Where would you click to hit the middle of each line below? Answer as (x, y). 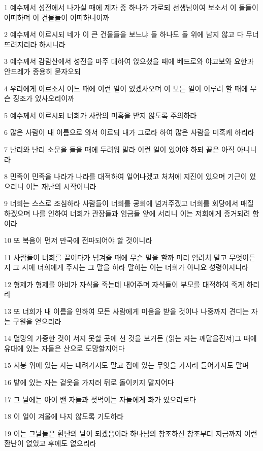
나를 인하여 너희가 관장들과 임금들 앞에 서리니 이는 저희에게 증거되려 (141, 213)
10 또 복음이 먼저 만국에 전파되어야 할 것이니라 (78, 240)
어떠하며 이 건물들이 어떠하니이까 (57, 17)
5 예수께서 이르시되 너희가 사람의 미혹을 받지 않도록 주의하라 (101, 115)
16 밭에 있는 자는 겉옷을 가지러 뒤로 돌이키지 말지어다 (89, 382)
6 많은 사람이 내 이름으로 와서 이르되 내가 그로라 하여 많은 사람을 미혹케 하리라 (129, 132)
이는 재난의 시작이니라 (61, 186)
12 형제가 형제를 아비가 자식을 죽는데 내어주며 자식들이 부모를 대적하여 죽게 (124, 284)
